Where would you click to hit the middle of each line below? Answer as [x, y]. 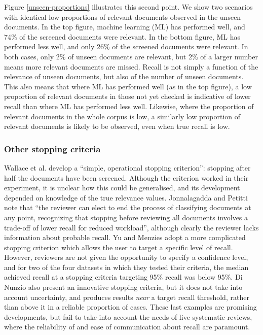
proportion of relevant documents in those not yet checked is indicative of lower [127, 96]
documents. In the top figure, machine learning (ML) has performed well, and [125, 27]
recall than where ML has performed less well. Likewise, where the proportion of [129, 106]
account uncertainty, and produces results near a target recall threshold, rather [127, 297]
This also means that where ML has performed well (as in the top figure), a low [128, 86]
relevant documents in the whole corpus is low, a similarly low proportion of [122, 116]
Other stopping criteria [52, 148]
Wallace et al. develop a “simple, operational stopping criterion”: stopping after [127, 167]
